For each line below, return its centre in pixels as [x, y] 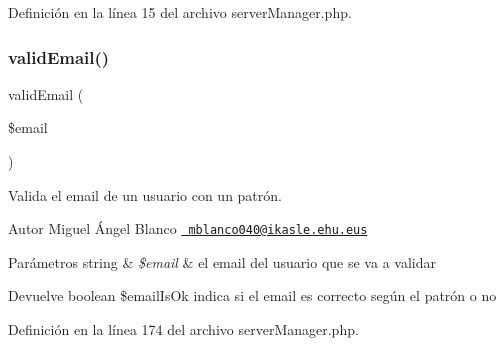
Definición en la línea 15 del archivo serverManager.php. [180, 12]
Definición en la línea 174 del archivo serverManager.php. [183, 329]
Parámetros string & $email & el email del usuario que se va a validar [222, 261]
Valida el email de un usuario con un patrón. [145, 194]
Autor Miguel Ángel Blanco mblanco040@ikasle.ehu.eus [188, 228]
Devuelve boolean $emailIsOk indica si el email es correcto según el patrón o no [252, 295]
